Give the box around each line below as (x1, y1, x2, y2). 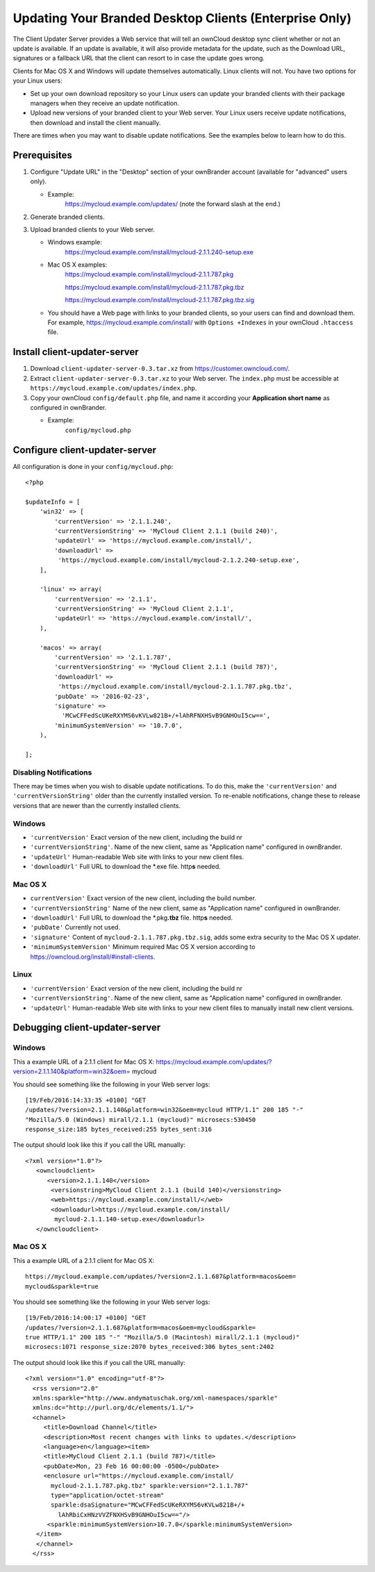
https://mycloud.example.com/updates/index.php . (30, 384, 197, 392)
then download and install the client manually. (30, 118, 161, 126)
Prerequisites (12, 149, 72, 161)
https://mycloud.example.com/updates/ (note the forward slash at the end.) (65, 200, 281, 208)
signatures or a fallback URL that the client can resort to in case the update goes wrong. (12, 54, 265, 63)
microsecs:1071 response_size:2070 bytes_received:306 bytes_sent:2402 (25, 1343, 274, 1351)
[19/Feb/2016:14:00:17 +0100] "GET (25, 1314, 147, 1322)
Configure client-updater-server (12, 444, 156, 456)
